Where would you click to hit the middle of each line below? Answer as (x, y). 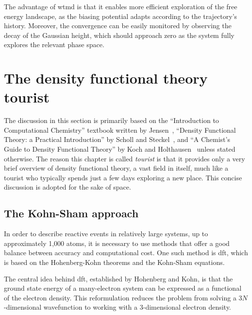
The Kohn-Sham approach (71, 213)
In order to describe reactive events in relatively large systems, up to (106, 234)
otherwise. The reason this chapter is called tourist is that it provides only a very (125, 158)
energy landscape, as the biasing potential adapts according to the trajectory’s (121, 16)
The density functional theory (106, 78)
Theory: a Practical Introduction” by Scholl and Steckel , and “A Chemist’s (117, 139)
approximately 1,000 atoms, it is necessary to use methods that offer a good (117, 243)
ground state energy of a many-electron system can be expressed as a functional (123, 288)
